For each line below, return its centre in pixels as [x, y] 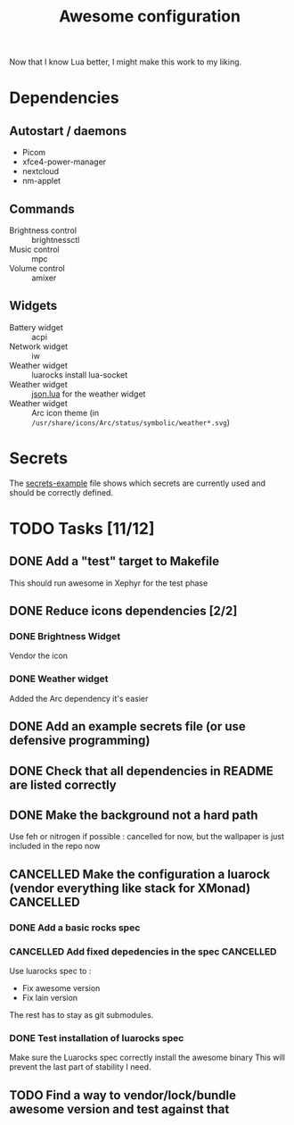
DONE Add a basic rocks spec [75, 928]
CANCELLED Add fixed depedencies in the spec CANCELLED [143, 951]
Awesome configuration [150, 17]
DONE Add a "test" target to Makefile [114, 561]
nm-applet [41, 181]
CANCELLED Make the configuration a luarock [140, 874]
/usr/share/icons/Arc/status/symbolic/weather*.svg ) [131, 422]
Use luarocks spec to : [50, 971]
